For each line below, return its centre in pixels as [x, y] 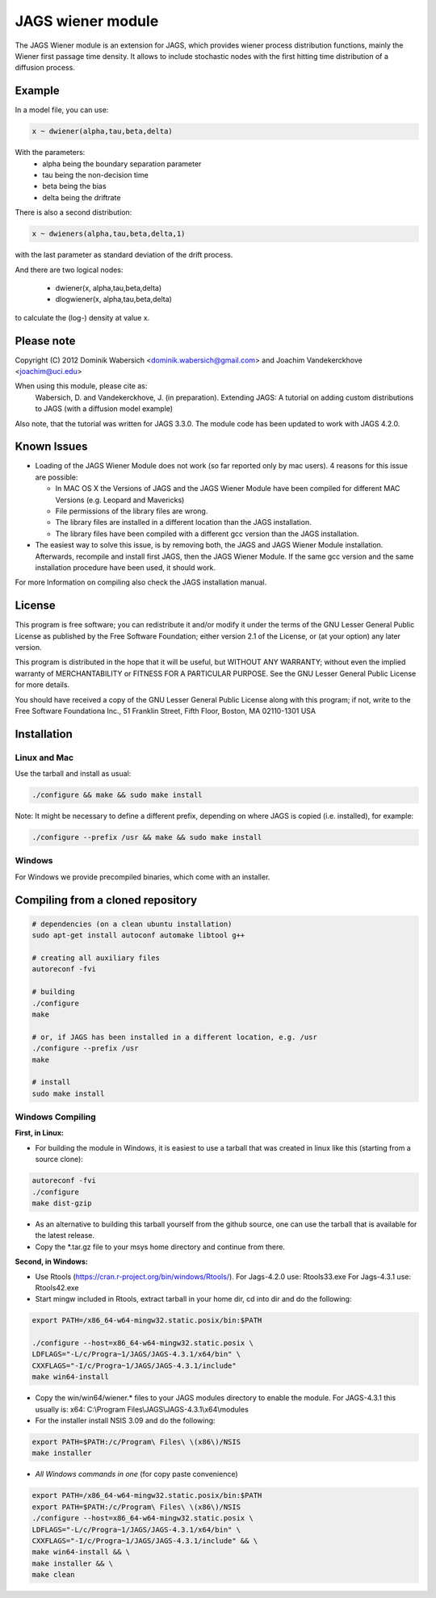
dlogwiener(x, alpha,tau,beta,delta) [114, 300]
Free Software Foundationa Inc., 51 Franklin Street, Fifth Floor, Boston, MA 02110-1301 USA [166, 711]
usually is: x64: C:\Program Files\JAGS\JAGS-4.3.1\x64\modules [142, 1409]
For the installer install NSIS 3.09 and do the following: [125, 1420]
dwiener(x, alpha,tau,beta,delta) [109, 287]
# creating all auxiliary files [96, 958]
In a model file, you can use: [62, 110]
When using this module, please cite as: [81, 386]
